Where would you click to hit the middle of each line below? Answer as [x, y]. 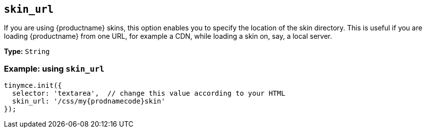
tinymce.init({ [33, 86]
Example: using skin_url [54, 68]
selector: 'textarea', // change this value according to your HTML [149, 93]
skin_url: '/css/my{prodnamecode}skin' [89, 101]
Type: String [27, 52]
